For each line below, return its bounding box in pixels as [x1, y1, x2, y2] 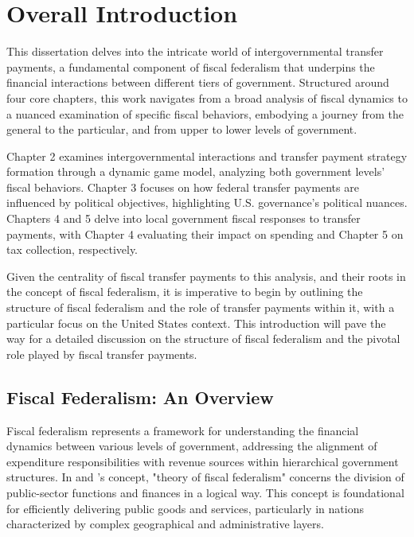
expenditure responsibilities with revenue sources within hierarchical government [6, 453, 399, 469]
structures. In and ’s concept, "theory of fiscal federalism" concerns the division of [6, 469, 404, 485]
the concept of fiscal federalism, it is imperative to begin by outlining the [6, 283, 363, 300]
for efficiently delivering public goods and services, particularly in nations [6, 500, 364, 516]
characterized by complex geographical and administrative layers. [6, 516, 324, 532]
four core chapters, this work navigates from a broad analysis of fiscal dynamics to [6, 89, 408, 106]
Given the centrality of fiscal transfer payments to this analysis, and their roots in [6, 267, 406, 284]
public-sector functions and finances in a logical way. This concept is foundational [6, 484, 404, 500]
